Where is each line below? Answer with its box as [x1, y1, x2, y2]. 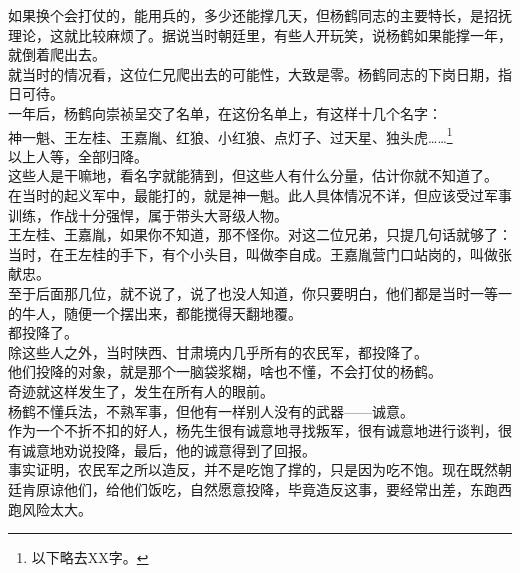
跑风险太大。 [8, 498, 92, 519]
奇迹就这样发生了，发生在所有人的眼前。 [8, 380, 274, 401]
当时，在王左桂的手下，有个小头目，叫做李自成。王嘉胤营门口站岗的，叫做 [8, 243, 498, 264]
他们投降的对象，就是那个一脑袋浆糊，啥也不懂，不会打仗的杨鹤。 [8, 361, 442, 382]
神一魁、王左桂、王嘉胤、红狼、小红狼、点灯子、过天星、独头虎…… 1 [8, 123, 453, 147]
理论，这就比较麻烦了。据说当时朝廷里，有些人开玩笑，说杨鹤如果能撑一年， [8, 24, 512, 45]
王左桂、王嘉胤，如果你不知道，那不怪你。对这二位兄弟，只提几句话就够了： [8, 224, 512, 245]
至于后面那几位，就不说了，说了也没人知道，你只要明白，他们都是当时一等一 [8, 282, 512, 303]
